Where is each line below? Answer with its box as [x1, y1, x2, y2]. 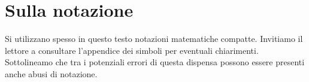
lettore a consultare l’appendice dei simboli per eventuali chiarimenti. [5, 44, 259, 56]
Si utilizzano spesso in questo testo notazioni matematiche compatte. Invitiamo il [5, 32, 303, 45]
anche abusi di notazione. [5, 67, 98, 80]
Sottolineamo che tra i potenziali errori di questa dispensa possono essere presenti [5, 56, 305, 68]
